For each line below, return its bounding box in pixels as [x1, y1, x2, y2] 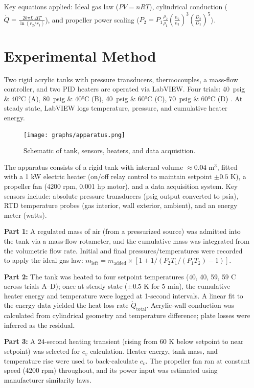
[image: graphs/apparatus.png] [23, 131, 125, 138]
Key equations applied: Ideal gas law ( [4, 1, 119, 11]
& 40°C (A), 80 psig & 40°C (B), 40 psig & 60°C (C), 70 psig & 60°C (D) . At [4, 93, 243, 103]
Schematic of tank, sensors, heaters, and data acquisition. [23, 145, 196, 156]
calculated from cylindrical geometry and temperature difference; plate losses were [4, 310, 250, 320]
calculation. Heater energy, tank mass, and [90, 346, 218, 356]
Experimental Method [4, 46, 156, 66]
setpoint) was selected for [4, 346, 80, 356]
